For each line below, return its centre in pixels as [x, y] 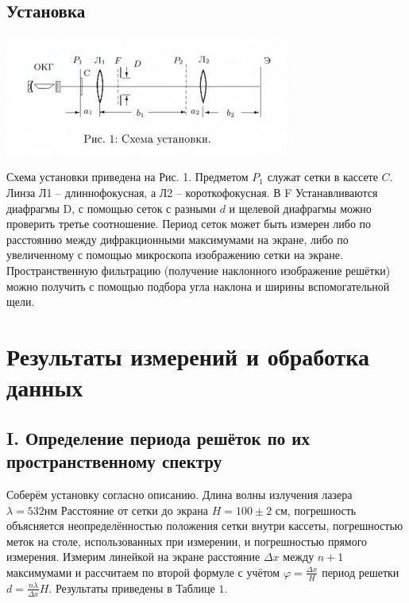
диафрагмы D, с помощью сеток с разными [111, 208]
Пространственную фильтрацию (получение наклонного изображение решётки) [199, 270]
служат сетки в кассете [322, 177]
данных [45, 387]
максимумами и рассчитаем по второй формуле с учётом [143, 572]
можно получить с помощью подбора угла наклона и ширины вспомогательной [198, 286]
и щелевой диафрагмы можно [300, 208]
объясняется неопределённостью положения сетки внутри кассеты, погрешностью [205, 526]
